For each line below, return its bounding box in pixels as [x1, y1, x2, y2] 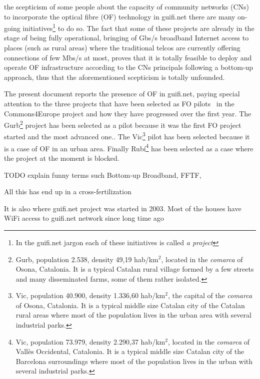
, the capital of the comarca [167, 290, 252, 301]
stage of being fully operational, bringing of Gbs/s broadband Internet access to [4, 32, 249, 43]
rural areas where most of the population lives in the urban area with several [15, 310, 251, 320]
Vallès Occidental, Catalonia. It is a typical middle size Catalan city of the [15, 346, 244, 357]
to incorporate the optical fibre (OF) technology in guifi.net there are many [4, 11, 235, 21]
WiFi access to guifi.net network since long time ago [4, 213, 164, 223]
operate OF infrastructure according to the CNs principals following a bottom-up [4, 62, 253, 72]
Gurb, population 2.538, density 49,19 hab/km [15, 254, 158, 264]
